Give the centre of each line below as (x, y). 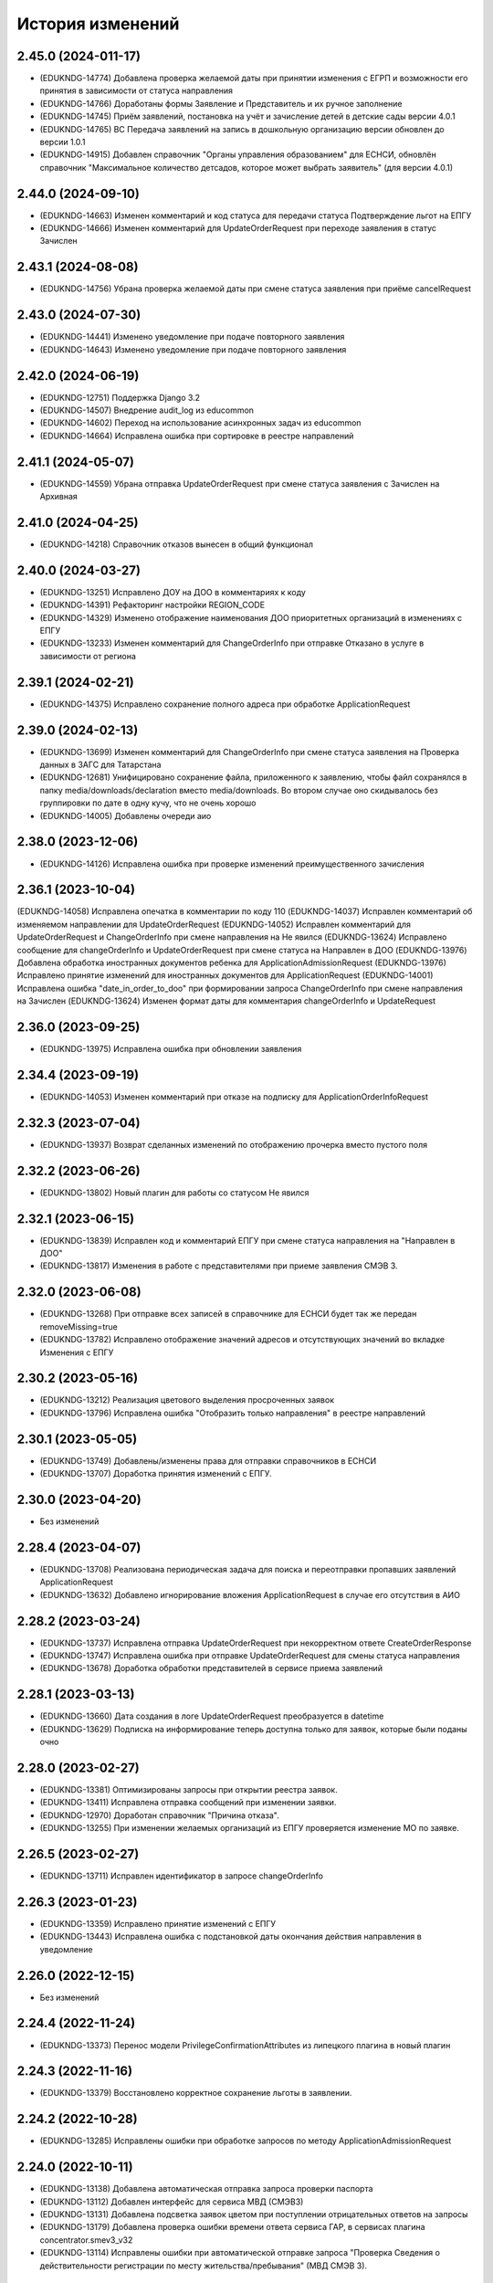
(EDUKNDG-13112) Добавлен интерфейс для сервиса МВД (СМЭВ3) (172, 2202)
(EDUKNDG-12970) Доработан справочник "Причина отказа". (159, 1815)
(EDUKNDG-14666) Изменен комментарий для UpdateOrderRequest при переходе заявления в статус (238, 228)
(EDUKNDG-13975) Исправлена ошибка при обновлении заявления (171, 1049)
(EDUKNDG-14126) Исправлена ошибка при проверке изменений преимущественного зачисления (232, 864)
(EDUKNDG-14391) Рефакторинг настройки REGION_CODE (152, 605)
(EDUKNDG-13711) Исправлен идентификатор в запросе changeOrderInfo (182, 1876)
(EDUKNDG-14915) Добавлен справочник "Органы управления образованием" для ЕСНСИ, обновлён (238, 154)
